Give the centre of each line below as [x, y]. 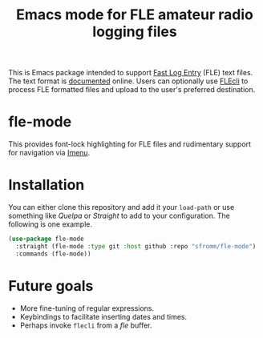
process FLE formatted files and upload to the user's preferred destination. [132, 90]
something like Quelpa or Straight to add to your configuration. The [119, 216]
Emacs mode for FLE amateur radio [135, 15]
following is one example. [50, 224]
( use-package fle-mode [46, 239]
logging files [135, 32]
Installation [47, 185]
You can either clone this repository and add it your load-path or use [121, 207]
